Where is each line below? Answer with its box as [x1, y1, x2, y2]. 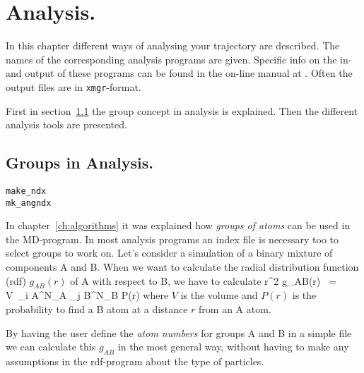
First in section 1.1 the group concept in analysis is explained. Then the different [6, 103, 358, 118]
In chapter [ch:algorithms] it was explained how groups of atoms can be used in [6, 218, 351, 233]
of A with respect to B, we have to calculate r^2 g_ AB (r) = [70, 273, 336, 288]
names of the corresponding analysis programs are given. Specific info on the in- [6, 51, 352, 66]
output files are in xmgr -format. [6, 79, 141, 94]
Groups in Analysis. [6, 152, 153, 173]
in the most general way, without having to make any [117, 339, 349, 354]
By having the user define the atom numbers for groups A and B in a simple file [6, 325, 352, 340]
